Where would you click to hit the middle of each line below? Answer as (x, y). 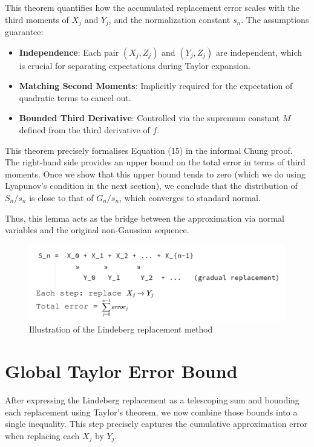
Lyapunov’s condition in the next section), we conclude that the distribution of (151, 186)
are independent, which (259, 52)
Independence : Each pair (69, 52)
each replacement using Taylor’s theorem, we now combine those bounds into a (151, 412)
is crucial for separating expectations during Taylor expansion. (135, 65)
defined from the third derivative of (84, 130)
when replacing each (42, 435)
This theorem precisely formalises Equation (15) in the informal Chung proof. (149, 150)
